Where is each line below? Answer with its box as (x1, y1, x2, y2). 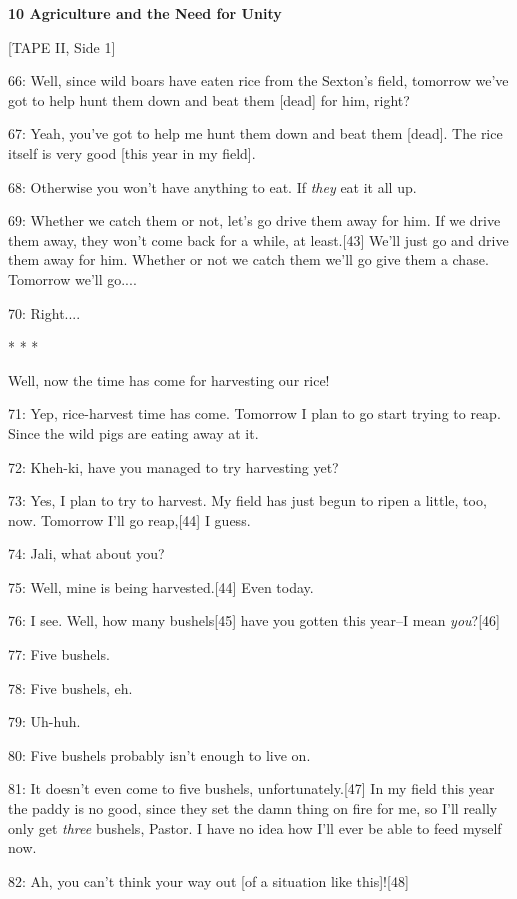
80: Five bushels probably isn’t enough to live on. (8, 744, 311, 765)
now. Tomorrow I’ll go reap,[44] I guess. (8, 509, 251, 530)
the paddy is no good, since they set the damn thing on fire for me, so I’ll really (8, 798, 498, 819)
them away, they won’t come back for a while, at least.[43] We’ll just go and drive (8, 229, 509, 250)
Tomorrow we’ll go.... (8, 268, 137, 289)
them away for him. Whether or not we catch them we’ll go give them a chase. (8, 249, 489, 270)
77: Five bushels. (8, 644, 110, 665)
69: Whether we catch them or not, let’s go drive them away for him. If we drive (8, 210, 501, 231)
